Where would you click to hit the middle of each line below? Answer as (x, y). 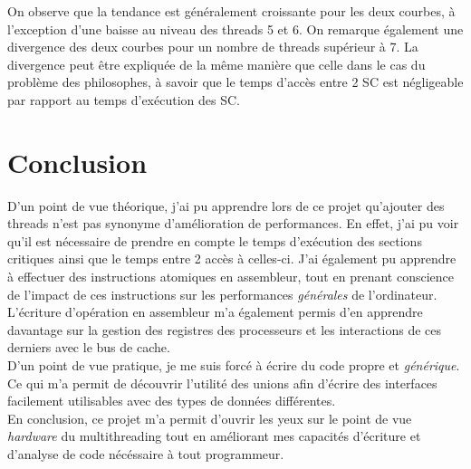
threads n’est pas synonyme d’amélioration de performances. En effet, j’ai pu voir (233, 223)
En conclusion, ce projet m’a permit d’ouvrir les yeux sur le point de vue (210, 418)
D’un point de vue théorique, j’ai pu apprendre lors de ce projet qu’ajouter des (226, 205)
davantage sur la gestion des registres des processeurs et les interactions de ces (224, 329)
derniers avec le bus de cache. (89, 347)
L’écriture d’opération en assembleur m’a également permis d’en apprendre (215, 312)
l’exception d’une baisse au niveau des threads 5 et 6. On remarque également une (235, 29)
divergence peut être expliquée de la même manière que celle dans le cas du (216, 64)
